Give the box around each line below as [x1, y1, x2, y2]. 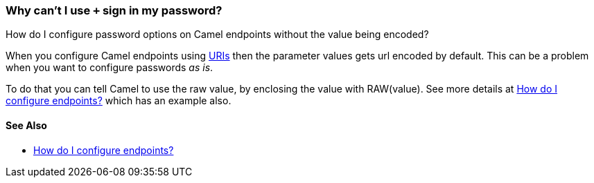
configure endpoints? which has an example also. [6, 95, 232, 107]
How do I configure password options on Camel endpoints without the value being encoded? [6, 28, 429, 41]
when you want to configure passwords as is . [6, 61, 213, 74]
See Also [6, 119, 47, 131]
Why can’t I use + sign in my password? [6, 3, 222, 17]
